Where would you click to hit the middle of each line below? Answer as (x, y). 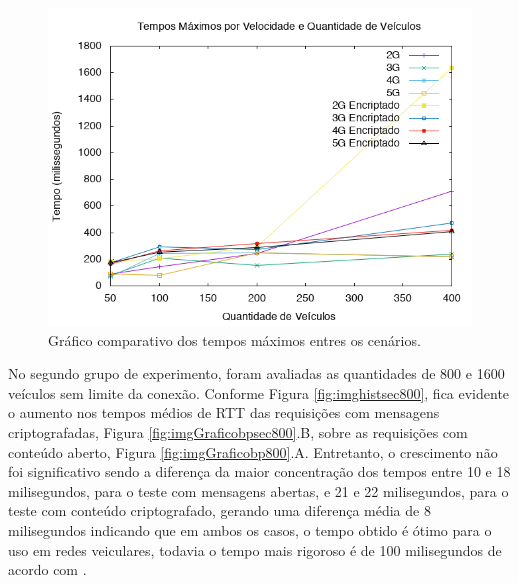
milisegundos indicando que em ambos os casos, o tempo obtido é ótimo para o (250, 529)
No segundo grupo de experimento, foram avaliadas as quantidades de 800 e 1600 (256, 373)
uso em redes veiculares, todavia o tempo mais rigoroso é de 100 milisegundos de (255, 549)
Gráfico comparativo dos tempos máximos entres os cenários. (234, 339)
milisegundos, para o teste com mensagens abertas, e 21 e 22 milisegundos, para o (258, 490)
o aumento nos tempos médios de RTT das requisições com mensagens (224, 412)
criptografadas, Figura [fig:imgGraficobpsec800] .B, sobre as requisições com (238, 431)
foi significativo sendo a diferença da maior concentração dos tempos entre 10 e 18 (259, 471)
